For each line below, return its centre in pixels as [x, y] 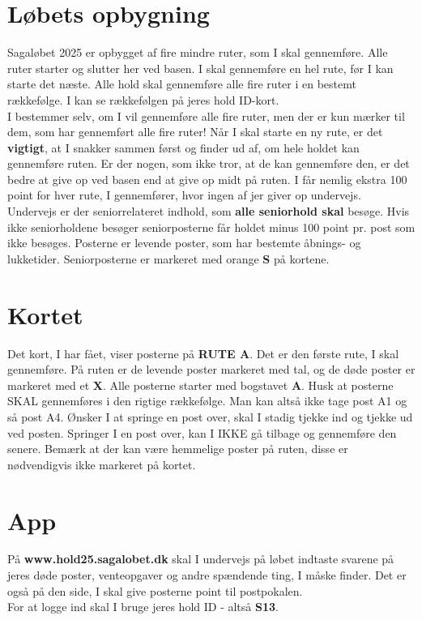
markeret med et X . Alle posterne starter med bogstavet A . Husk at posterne [200, 385]
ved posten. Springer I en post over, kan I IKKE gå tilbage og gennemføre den [202, 432]
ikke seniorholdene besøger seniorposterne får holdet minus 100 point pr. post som [211, 227]
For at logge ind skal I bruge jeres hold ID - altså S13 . [143, 607]
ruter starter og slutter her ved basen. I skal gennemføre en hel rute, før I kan [200, 68]
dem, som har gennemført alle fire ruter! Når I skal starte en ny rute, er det [195, 132]
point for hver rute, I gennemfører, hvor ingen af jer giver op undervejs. [184, 195]
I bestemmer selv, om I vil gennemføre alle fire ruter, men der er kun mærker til [206, 115]
